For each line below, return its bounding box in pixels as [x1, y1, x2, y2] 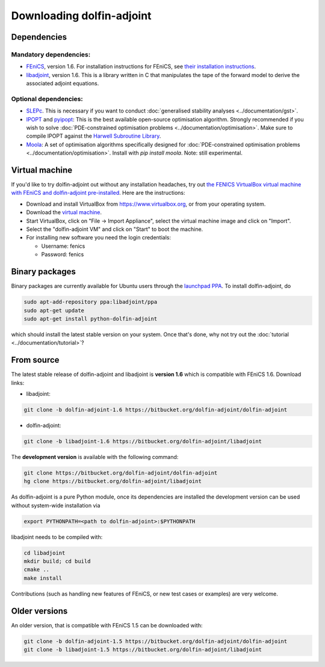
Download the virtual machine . [26, 209, 102, 216]
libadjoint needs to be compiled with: [11, 533, 103, 541]
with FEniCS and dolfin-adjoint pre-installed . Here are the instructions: [11, 189, 185, 197]
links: [11, 379, 25, 386]
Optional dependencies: [11, 94, 84, 103]
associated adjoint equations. [26, 80, 99, 87]
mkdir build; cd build [23, 558, 91, 565]
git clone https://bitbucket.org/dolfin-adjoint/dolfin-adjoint [23, 469, 218, 476]
